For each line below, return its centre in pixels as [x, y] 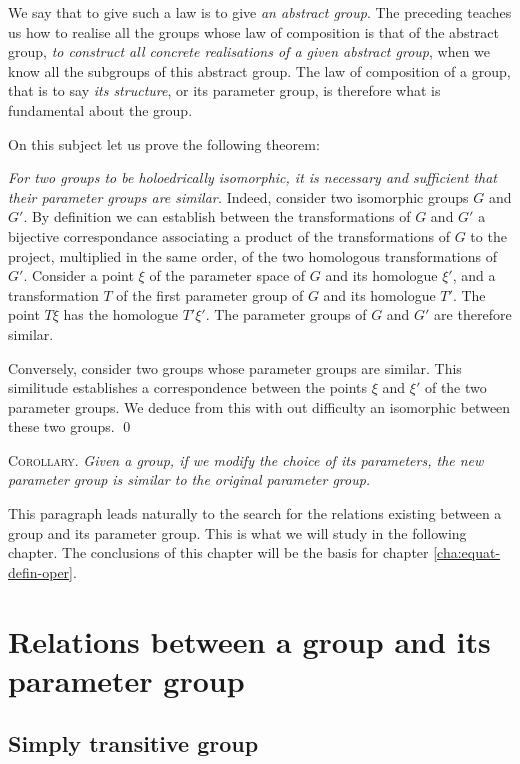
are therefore [473, 314]
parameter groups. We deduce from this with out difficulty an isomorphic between [259, 406]
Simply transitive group [133, 743]
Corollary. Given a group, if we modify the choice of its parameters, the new [246, 459]
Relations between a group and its [249, 640]
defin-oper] [41, 571]
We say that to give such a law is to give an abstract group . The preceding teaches [260, 12]
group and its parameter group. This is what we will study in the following [237, 532]
